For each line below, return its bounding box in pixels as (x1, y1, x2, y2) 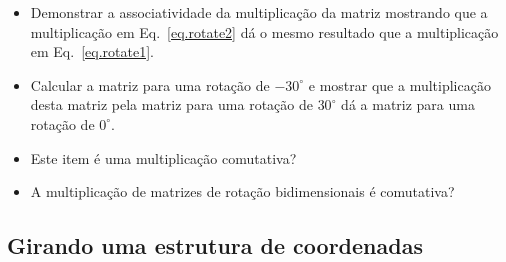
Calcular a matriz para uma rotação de (30, 74, 270, 95)
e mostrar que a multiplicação (308, 74, 491, 95)
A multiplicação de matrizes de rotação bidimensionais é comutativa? (30, 181, 455, 202)
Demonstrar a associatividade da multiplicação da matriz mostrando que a (30, 2, 488, 22)
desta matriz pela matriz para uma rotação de (30, 94, 313, 115)
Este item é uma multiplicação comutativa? (30, 147, 297, 168)
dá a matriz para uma (341, 94, 475, 115)
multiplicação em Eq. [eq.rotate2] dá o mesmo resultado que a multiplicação (30, 21, 499, 42)
